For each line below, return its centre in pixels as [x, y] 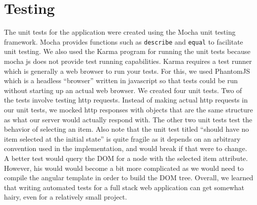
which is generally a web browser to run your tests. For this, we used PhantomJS [127, 71]
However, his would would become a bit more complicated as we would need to [124, 168]
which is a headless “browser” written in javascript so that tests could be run [121, 80]
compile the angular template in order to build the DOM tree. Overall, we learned [129, 178]
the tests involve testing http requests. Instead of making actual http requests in [126, 100]
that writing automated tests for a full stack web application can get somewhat [124, 187]
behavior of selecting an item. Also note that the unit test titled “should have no [127, 129]
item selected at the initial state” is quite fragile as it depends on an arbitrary [122, 138]
